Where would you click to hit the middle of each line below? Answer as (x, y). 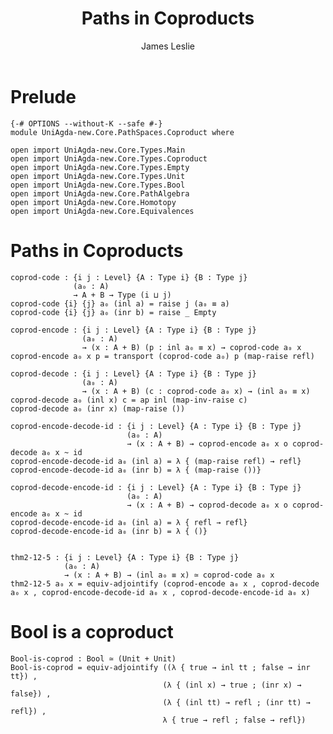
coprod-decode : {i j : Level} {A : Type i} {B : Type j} (133, 373)
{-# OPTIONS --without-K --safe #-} (86, 123)
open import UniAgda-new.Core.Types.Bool (98, 185)
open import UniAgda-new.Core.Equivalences (102, 211)
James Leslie (168, 46)
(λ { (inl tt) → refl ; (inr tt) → (236, 702)
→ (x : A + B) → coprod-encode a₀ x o (207, 443)
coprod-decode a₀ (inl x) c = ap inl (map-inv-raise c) (129, 400)
